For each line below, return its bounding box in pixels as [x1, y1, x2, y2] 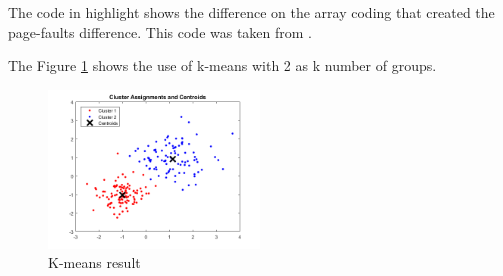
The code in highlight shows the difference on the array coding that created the [8, 2, 495, 22]
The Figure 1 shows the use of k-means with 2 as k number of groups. [8, 55, 437, 76]
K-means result [48, 252, 141, 273]
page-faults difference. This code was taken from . [8, 21, 313, 42]
